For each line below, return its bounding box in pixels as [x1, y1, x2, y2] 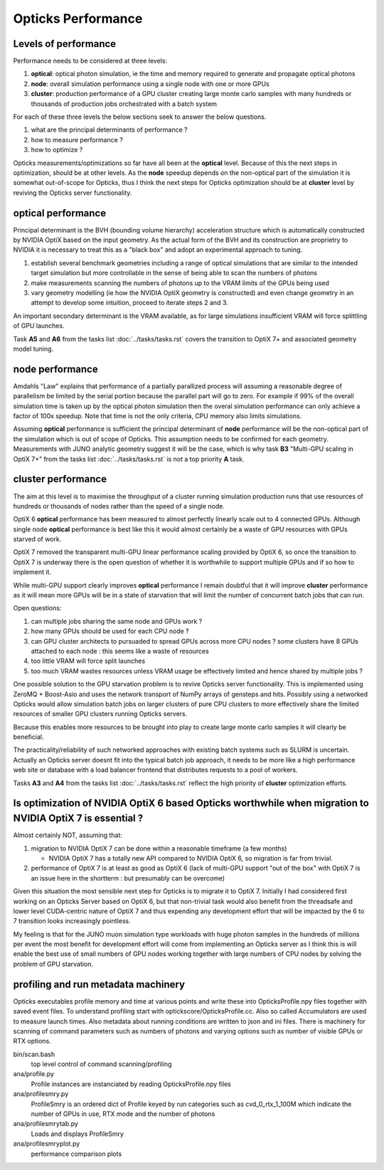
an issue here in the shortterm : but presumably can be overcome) [31, 873, 225, 882]
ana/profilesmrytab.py [13, 1120, 78, 1128]
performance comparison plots [31, 1149, 122, 1158]
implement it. [13, 568, 51, 576]
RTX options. [13, 1037, 51, 1046]
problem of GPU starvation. [13, 959, 94, 968]
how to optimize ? [31, 146, 83, 154]
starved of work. [13, 535, 62, 543]
